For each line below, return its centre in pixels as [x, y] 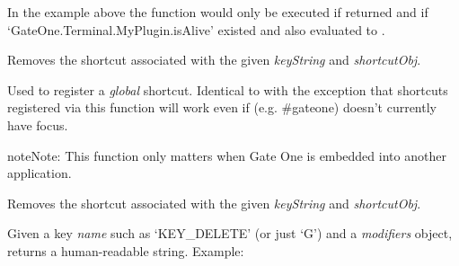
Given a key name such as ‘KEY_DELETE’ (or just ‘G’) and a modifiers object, [230, 233]
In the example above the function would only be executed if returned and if [218, 12]
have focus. [38, 124]
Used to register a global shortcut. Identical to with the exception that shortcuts [228, 89]
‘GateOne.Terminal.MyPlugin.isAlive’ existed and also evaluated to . [196, 29]
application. [40, 173]
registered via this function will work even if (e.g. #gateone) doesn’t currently [222, 107]
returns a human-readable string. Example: [126, 250]
